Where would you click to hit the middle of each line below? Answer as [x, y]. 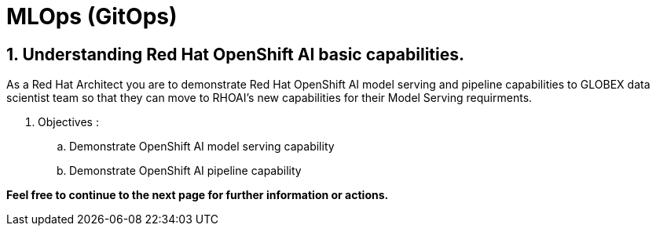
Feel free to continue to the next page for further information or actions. [198, 195]
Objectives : [68, 122]
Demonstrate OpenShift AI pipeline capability [185, 171]
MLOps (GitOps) [92, 16]
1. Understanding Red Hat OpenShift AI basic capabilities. [236, 54]
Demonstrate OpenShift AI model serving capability [202, 147]
